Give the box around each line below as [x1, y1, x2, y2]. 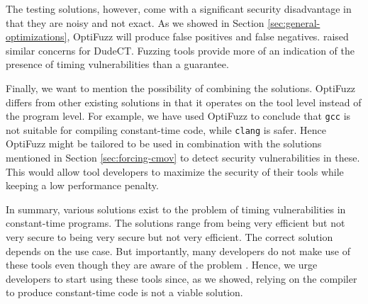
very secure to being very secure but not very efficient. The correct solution [6, 230, 333, 244]
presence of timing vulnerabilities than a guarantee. [6, 57, 229, 72]
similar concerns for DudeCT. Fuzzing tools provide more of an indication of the [6, 43, 355, 57]
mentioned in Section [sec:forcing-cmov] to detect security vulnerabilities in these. [6, 150, 360, 165]
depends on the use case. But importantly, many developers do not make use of [6, 243, 350, 258]
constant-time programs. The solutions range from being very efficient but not [6, 215, 345, 230]
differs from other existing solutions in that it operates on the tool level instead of [6, 94, 362, 109]
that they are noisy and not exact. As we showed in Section [6, 15, 264, 30]
